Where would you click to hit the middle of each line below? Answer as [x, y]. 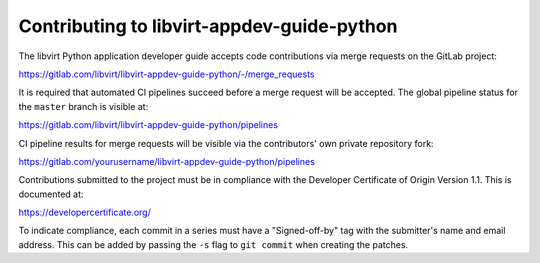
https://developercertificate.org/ [85, 212]
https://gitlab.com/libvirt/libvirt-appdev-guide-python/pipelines [148, 125]
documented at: [51, 194]
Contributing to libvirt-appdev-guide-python [208, 26]
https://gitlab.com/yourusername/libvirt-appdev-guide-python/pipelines [166, 161]
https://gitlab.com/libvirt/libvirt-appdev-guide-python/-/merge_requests [166, 74]
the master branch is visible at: [83, 106]
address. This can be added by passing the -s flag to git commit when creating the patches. [213, 244]
